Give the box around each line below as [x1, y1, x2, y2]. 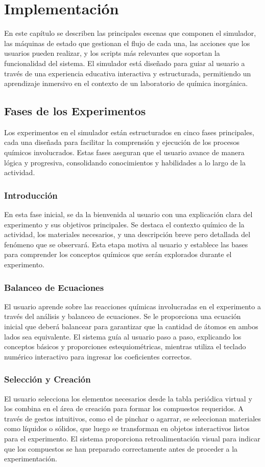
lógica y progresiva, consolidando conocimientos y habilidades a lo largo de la [4, 157, 246, 167]
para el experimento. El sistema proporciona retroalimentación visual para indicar [4, 433, 260, 444]
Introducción [4, 188, 58, 201]
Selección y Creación [4, 373, 91, 386]
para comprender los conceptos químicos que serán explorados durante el [4, 249, 232, 260]
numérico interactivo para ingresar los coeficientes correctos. [4, 351, 192, 362]
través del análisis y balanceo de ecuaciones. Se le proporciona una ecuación [4, 311, 241, 322]
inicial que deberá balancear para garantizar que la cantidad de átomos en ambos [4, 321, 258, 332]
